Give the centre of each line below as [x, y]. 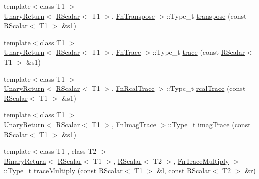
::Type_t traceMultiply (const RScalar [63, 170]
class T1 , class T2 [68, 151]
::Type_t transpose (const [206, 16]
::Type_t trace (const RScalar [199, 52]
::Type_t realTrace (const [206, 88]
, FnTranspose [133, 16]
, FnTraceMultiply [201, 160]
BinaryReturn [25, 160]
